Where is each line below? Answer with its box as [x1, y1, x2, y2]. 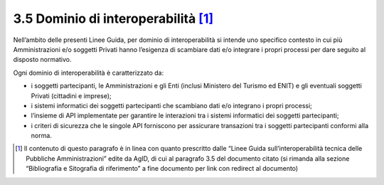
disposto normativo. [13, 55, 72, 64]
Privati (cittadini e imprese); [31, 91, 112, 100]
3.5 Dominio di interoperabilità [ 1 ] [13, 11, 214, 26]
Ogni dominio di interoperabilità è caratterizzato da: [13, 68, 164, 77]
